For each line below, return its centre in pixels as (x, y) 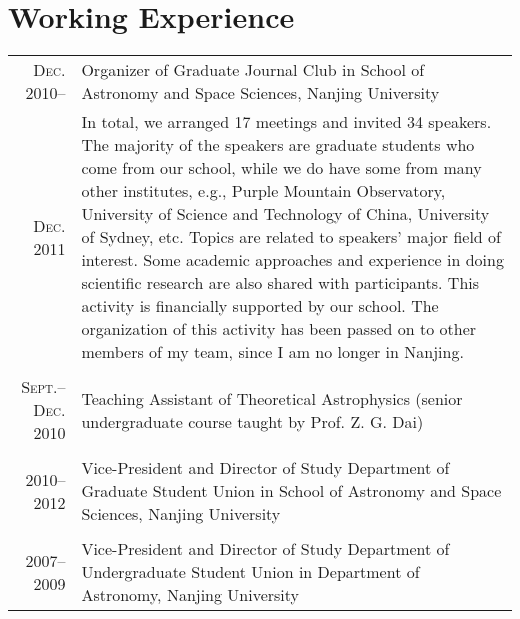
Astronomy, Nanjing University (190, 595)
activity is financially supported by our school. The (260, 306)
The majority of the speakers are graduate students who (278, 145)
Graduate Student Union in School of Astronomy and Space (291, 491)
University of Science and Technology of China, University (285, 214)
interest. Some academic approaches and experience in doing (292, 260)
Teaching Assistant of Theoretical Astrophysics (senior (272, 398)
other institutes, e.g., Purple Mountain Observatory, (263, 191)
